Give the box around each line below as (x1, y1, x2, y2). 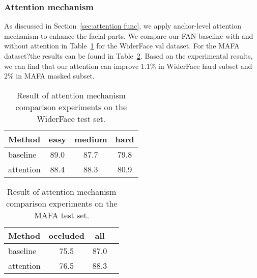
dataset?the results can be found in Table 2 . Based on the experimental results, (4, 50, 253, 61)
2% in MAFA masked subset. (4, 70, 95, 81)
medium (74, 133, 107, 145)
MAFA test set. (34, 209, 90, 221)
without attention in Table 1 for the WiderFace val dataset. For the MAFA (4, 40, 240, 51)
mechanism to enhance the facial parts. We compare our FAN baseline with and (4, 30, 253, 41)
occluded (48, 229, 84, 241)
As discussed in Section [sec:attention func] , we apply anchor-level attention (4, 20, 241, 31)
